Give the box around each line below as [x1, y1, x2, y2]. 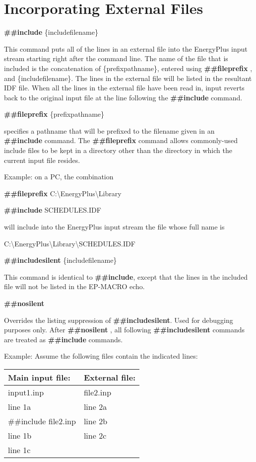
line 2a [83, 400, 107, 412]
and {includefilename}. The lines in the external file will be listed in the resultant [4, 73, 252, 83]
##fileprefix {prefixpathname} [4, 109, 105, 119]
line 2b [83, 415, 108, 427]
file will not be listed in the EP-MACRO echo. [4, 281, 145, 292]
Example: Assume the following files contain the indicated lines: [4, 351, 198, 361]
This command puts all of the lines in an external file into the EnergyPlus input [4, 43, 248, 54]
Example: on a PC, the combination [4, 171, 114, 182]
